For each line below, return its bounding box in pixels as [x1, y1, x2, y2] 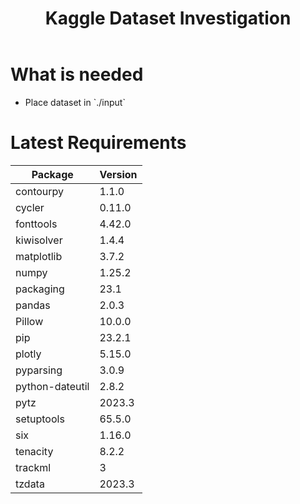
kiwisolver [15, 233, 63, 247]
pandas [15, 298, 51, 312]
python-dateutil [15, 379, 90, 393]
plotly [15, 347, 42, 361]
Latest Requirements [10, 132, 187, 154]
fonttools [15, 217, 58, 231]
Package [31, 167, 74, 181]
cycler [15, 200, 45, 214]
